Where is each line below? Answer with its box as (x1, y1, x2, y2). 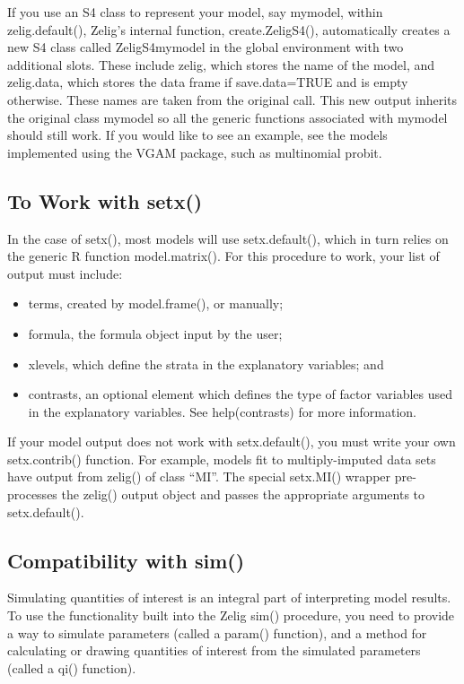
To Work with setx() (7, 186, 203, 214)
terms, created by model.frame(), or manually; (28, 294, 284, 313)
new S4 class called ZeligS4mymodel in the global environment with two (7, 38, 404, 56)
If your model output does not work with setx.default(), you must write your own (7, 432, 456, 451)
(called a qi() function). (7, 658, 136, 677)
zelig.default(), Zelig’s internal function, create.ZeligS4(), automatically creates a (7, 20, 451, 39)
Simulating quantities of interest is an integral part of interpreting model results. (7, 588, 451, 607)
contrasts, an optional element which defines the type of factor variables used (28, 385, 453, 403)
